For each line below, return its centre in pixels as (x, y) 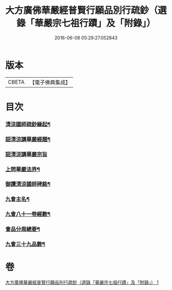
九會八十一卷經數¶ (28, 214)
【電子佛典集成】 (50, 82)
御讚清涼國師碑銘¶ (28, 184)
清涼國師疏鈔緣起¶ (28, 124)
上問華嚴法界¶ (23, 169)
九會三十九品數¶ (25, 244)
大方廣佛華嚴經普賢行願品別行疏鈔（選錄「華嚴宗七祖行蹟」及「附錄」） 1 (82, 282)
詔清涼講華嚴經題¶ (28, 139)
